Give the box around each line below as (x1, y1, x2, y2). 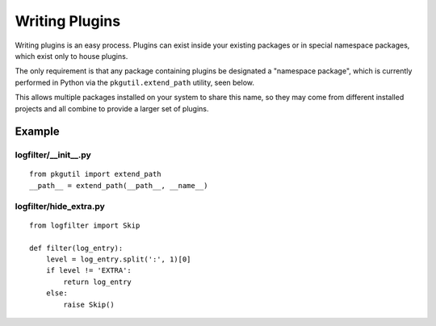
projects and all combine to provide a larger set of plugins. (15, 103, 209, 113)
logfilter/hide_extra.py (15, 200, 105, 211)
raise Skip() (63, 299, 115, 309)
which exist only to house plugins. (15, 51, 128, 61)
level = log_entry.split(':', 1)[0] (45, 254, 191, 264)
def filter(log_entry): (29, 243, 124, 253)
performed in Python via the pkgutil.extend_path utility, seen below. (15, 77, 254, 87)
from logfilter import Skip (29, 220, 140, 230)
